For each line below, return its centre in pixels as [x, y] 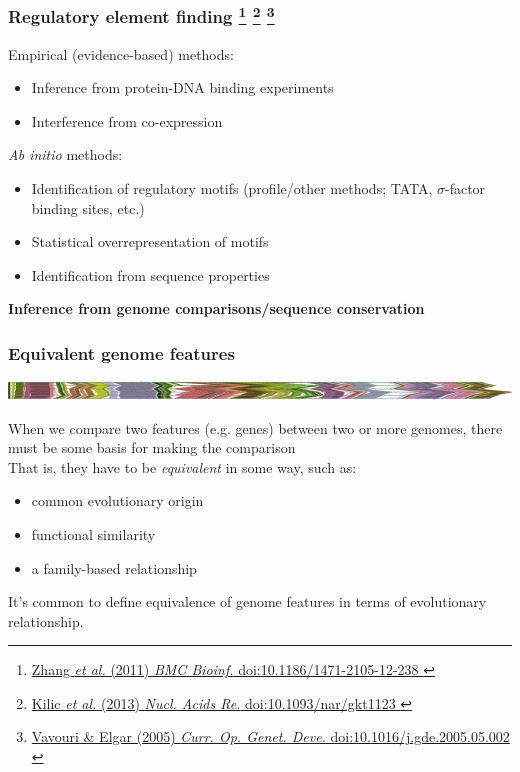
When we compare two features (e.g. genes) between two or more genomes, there [255, 427]
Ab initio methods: [65, 154]
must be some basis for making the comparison [152, 447]
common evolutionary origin [117, 500]
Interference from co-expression [127, 120]
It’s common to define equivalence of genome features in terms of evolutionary [247, 601]
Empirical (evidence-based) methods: [121, 53]
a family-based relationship [114, 567]
